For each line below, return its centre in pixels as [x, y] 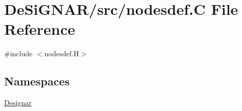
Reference [40, 29]
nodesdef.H [62, 53]
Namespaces [37, 81]
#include [18, 53]
